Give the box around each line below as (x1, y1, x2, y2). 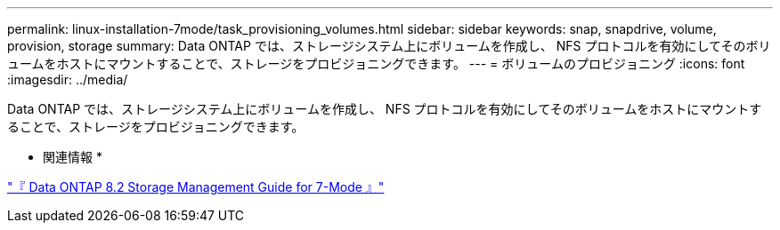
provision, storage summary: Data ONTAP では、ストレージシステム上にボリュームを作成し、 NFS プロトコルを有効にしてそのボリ (7, 38, 771, 53)
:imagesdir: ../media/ (7, 72, 128, 87)
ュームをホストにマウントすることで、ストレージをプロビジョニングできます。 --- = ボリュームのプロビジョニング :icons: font (7, 56, 745, 71)
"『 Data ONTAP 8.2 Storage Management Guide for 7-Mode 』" (7, 179, 385, 194)
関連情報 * (43, 149, 102, 164)
